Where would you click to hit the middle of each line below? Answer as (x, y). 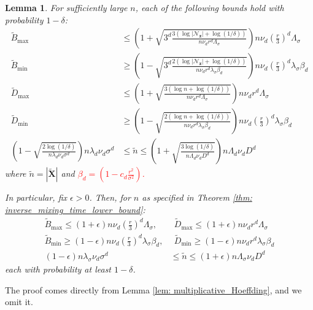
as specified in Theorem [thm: (197, 197)
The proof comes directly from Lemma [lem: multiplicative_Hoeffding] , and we (153, 289)
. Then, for (110, 197)
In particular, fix (36, 197)
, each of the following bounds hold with (210, 7)
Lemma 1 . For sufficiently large (66, 7)
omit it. (19, 302)
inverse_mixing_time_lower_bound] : (75, 209)
